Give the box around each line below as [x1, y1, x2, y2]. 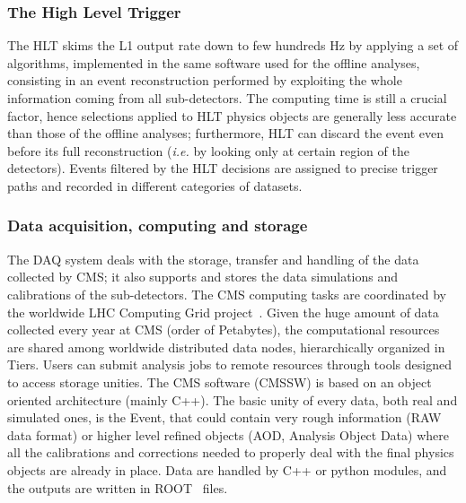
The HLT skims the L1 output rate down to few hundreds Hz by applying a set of [7, 36, 459, 55]
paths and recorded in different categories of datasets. [7, 176, 303, 195]
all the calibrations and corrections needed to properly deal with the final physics [7, 443, 454, 462]
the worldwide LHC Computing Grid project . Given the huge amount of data [7, 302, 439, 321]
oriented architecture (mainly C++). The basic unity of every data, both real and [7, 390, 458, 409]
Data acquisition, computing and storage [7, 214, 308, 237]
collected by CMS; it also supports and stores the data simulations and [7, 267, 399, 286]
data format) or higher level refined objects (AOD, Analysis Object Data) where [7, 425, 449, 444]
